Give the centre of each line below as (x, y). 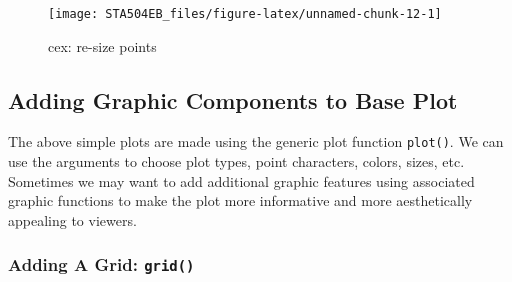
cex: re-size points (102, 45)
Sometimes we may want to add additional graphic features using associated (241, 180)
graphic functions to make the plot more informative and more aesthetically (240, 200)
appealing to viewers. (72, 219)
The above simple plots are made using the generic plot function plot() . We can (256, 141)
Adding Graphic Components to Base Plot (233, 99)
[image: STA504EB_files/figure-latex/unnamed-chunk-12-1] (245, 14)
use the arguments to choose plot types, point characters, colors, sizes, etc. (236, 161)
